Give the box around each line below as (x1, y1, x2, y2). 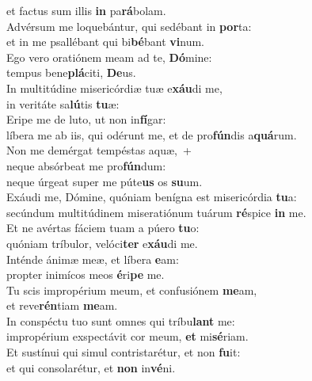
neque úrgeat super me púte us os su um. (6, 173, 203, 189)
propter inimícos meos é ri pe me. (6, 266, 165, 283)
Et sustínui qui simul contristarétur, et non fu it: (6, 344, 241, 360)
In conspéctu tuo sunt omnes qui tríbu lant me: (6, 312, 235, 329)
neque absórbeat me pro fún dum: (6, 157, 166, 173)
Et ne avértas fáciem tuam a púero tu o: (6, 219, 200, 236)
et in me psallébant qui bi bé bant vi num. (6, 33, 204, 50)
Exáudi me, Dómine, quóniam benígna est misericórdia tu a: (6, 189, 297, 205)
